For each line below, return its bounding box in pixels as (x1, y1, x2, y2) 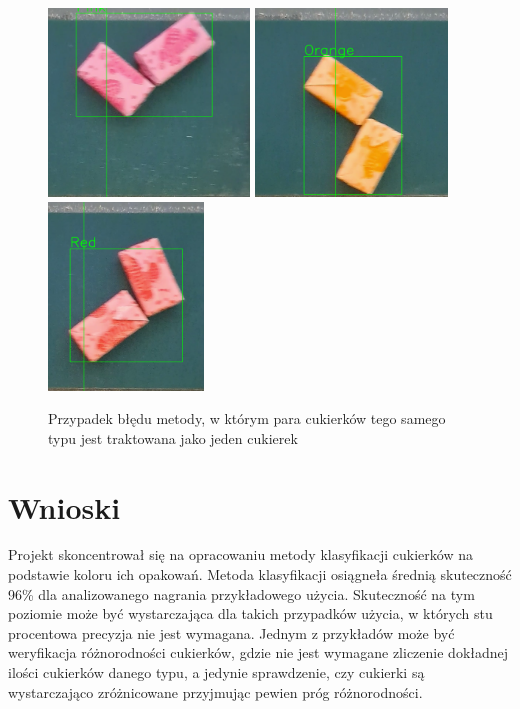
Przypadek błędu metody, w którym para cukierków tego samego (48, 408, 446, 429)
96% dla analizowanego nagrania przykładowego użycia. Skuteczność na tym (8, 583, 475, 604)
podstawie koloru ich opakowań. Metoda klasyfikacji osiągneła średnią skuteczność (8, 564, 512, 585)
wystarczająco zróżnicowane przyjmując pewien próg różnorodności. (8, 681, 423, 702)
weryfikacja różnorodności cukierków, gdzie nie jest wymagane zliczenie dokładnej (8, 642, 509, 663)
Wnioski (8, 486, 121, 527)
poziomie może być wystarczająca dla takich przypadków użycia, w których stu (8, 603, 493, 624)
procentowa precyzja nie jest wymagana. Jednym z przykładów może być (8, 622, 455, 643)
